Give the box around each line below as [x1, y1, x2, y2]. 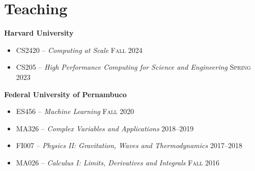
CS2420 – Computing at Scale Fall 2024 [16, 44, 143, 55]
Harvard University [4, 27, 74, 38]
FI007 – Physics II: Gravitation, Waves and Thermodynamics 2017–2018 [16, 140, 242, 151]
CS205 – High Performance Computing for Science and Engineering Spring [16, 62, 251, 72]
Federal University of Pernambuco [4, 89, 127, 99]
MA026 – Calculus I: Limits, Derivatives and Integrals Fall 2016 [16, 157, 220, 167]
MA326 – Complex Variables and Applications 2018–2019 [16, 123, 194, 133]
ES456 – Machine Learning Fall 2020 [16, 106, 134, 117]
